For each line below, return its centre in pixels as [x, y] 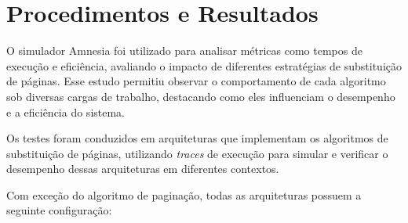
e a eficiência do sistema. [66, 111]
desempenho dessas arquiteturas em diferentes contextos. [143, 169]
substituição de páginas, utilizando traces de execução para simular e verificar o [197, 153]
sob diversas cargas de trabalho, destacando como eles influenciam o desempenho [201, 96]
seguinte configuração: [59, 210]
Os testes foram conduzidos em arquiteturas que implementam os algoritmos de [197, 138]
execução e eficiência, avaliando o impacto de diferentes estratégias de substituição [204, 65]
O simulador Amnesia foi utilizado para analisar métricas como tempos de [184, 50]
